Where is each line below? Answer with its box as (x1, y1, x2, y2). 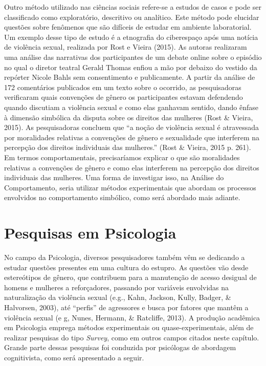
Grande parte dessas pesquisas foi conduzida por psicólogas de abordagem (4, 342, 236, 353)
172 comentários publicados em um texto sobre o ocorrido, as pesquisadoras (4, 81, 241, 92)
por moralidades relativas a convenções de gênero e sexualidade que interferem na (4, 132, 260, 142)
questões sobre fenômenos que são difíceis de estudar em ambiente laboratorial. (4, 21, 252, 32)
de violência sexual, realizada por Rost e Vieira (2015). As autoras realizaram (4, 41, 247, 52)
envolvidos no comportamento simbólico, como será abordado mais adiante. (4, 192, 240, 203)
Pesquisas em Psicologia (4, 222, 176, 243)
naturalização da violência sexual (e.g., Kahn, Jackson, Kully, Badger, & (4, 292, 231, 303)
